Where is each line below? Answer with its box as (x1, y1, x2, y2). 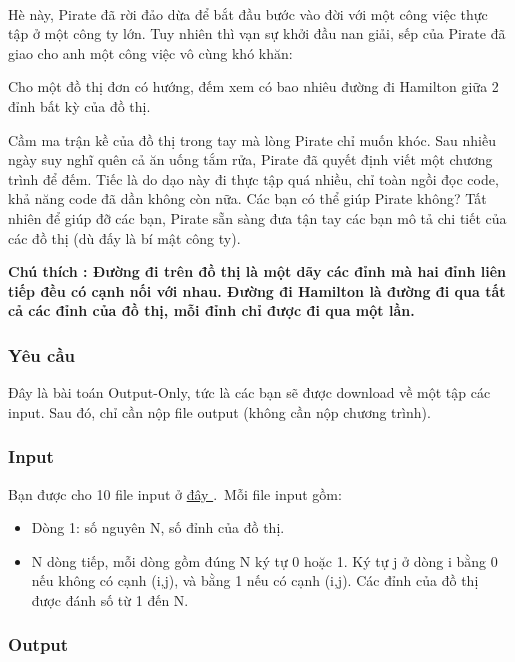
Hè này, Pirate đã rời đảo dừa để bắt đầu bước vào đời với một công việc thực (8, 3, 488, 24)
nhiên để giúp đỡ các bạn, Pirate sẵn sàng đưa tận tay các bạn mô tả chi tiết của (8, 207, 507, 228)
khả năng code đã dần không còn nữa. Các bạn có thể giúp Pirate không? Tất (8, 188, 487, 209)
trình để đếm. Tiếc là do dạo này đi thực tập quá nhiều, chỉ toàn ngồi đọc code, (8, 168, 499, 189)
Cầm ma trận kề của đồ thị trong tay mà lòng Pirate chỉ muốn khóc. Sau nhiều (8, 129, 496, 150)
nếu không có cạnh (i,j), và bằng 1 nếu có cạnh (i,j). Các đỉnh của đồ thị (31, 570, 479, 591)
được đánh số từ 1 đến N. (31, 589, 189, 610)
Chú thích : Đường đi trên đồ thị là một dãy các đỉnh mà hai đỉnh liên (8, 261, 507, 282)
